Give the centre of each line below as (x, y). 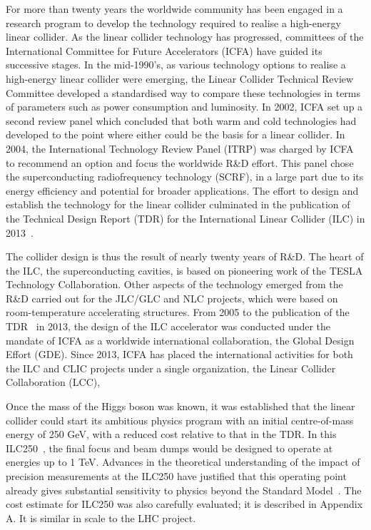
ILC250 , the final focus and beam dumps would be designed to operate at (169, 448)
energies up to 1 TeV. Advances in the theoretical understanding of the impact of (183, 462)
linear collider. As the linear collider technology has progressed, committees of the (185, 37)
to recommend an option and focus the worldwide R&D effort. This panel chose (180, 162)
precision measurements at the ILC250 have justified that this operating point (176, 476)
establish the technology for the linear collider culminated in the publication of (178, 204)
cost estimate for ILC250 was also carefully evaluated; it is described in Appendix (184, 504)
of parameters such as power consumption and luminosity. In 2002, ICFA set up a (184, 107)
